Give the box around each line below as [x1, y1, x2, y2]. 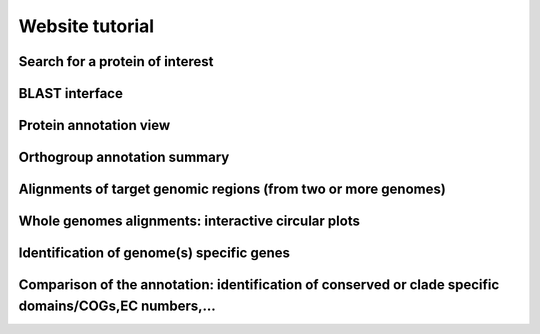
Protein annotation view [18, 117, 171, 134]
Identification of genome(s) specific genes [18, 245, 290, 262]
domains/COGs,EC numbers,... [18, 297, 217, 314]
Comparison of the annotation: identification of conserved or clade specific [18, 276, 500, 294]
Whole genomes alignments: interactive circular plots [18, 213, 360, 230]
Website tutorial [18, 15, 155, 37]
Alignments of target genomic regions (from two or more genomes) [18, 181, 447, 198]
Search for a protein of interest [18, 53, 214, 70]
